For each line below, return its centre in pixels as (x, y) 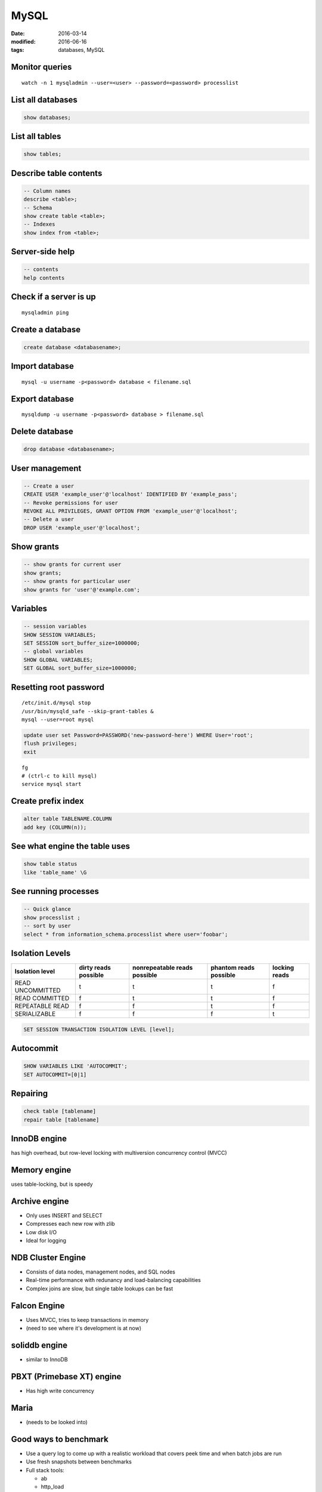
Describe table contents (57, 173)
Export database (42, 399)
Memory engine (41, 1170)
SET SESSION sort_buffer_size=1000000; (82, 643)
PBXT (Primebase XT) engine (66, 1377)
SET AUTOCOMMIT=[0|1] (55, 1075)
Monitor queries (41, 67)
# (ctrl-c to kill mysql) (60, 776)
